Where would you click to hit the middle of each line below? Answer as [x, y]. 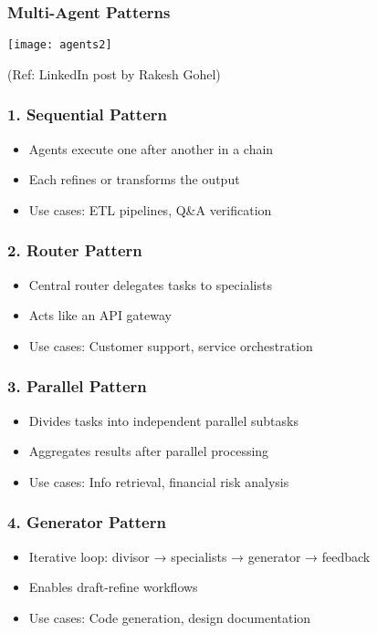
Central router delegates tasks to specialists [150, 284]
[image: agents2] [60, 45]
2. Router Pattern [75, 250]
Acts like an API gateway [100, 315]
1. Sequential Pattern [87, 114]
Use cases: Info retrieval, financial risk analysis [159, 481]
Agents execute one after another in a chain [151, 148]
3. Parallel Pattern [77, 386]
